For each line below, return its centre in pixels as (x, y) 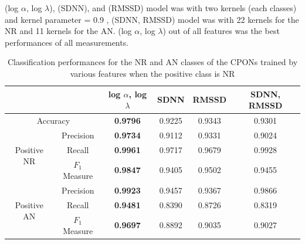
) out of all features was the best (221, 31)
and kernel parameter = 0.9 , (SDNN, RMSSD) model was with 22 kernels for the (152, 19)
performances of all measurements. (67, 42)
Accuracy (53, 120)
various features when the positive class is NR (152, 73)
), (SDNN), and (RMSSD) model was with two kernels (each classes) (173, 8)
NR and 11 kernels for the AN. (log (68, 31)
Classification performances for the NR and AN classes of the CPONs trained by (152, 62)
